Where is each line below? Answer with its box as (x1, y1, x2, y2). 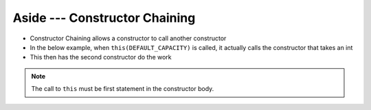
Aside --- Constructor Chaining (12, 10, 196, 25)
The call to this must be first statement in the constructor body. (31, 85, 214, 93)
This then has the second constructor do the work (30, 53, 172, 61)
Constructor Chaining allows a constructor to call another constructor (30, 34, 227, 42)
